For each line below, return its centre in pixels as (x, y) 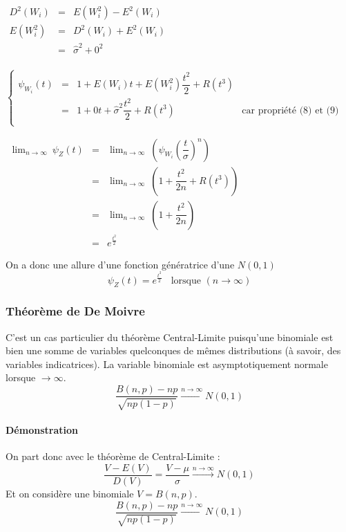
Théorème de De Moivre (75, 311)
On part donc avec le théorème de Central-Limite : (113, 456)
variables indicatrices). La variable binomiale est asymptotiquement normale (167, 364)
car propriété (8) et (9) (290, 110)
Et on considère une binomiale (70, 493)
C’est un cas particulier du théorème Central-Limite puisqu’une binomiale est (170, 337)
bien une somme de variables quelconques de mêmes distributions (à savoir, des (173, 350)
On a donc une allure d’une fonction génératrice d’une (120, 264)
